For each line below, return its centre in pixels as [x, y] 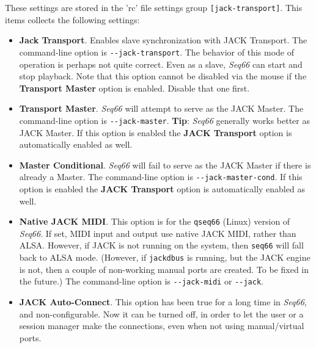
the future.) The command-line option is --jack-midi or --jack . [141, 281]
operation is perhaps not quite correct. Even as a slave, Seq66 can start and [161, 64]
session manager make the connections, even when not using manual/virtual [162, 326]
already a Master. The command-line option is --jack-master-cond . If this [161, 177]
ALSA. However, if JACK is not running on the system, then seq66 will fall [161, 245]
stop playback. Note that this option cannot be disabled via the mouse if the [163, 76]
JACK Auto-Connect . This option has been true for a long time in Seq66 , [163, 301]
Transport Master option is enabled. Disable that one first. [134, 88]
